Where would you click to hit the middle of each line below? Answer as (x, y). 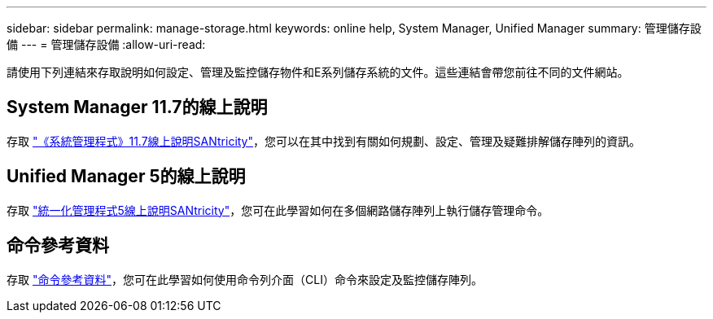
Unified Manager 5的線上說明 (126, 177)
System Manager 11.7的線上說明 (137, 107)
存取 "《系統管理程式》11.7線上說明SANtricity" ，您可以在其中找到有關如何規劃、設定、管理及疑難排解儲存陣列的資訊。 (324, 141)
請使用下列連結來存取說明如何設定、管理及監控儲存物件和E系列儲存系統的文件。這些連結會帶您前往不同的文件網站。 (318, 72)
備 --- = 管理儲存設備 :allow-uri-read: (106, 44)
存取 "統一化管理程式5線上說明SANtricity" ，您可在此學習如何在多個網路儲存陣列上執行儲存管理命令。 (278, 210)
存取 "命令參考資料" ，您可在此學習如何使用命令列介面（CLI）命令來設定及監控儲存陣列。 (245, 279)
